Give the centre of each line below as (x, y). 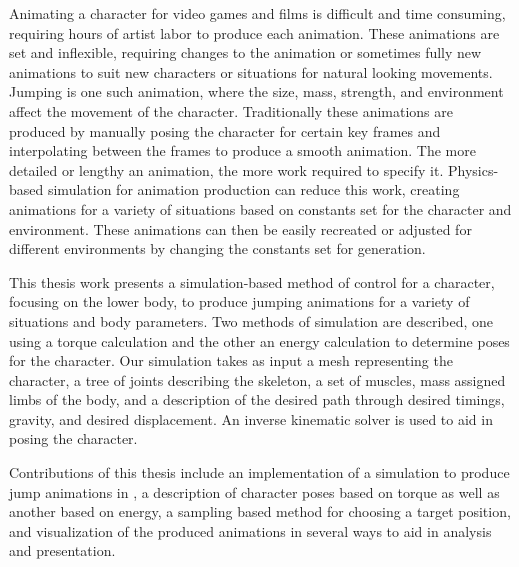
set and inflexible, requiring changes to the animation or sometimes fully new (245, 52)
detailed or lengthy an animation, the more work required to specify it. (226, 169)
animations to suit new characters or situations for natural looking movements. (251, 71)
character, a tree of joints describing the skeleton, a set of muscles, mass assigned (257, 379)
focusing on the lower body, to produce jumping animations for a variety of (239, 301)
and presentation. (62, 550)
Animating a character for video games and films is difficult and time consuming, (257, 13)
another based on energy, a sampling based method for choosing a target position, (260, 511)
